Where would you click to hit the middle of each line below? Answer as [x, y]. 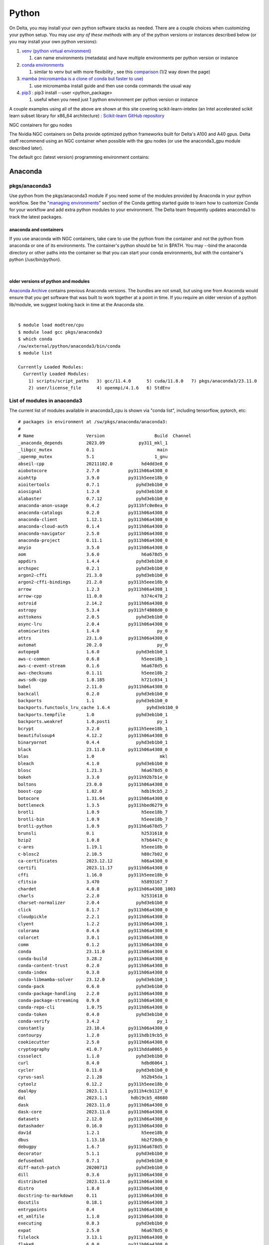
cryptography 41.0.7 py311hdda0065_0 [93, 1049]
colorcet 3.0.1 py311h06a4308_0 [93, 938]
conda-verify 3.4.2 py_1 [93, 1021]
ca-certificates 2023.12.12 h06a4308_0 [93, 861]
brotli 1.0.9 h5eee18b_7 [93, 812]
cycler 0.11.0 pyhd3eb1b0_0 [93, 1070]
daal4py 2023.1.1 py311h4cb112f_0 [93, 1091]
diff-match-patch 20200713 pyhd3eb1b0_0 [93, 1168]
